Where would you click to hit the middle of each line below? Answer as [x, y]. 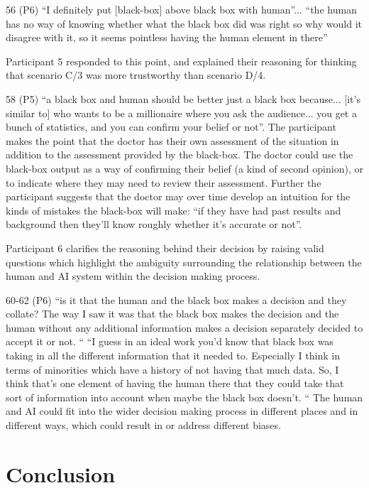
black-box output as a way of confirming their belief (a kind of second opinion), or [184, 168]
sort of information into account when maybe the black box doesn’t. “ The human [184, 397]
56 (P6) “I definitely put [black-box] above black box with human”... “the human [181, 9]
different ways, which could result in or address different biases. [143, 425]
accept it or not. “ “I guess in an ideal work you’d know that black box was [170, 341]
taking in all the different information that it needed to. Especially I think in [173, 356]
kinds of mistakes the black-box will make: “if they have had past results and [174, 210]
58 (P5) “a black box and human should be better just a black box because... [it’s [183, 98]
